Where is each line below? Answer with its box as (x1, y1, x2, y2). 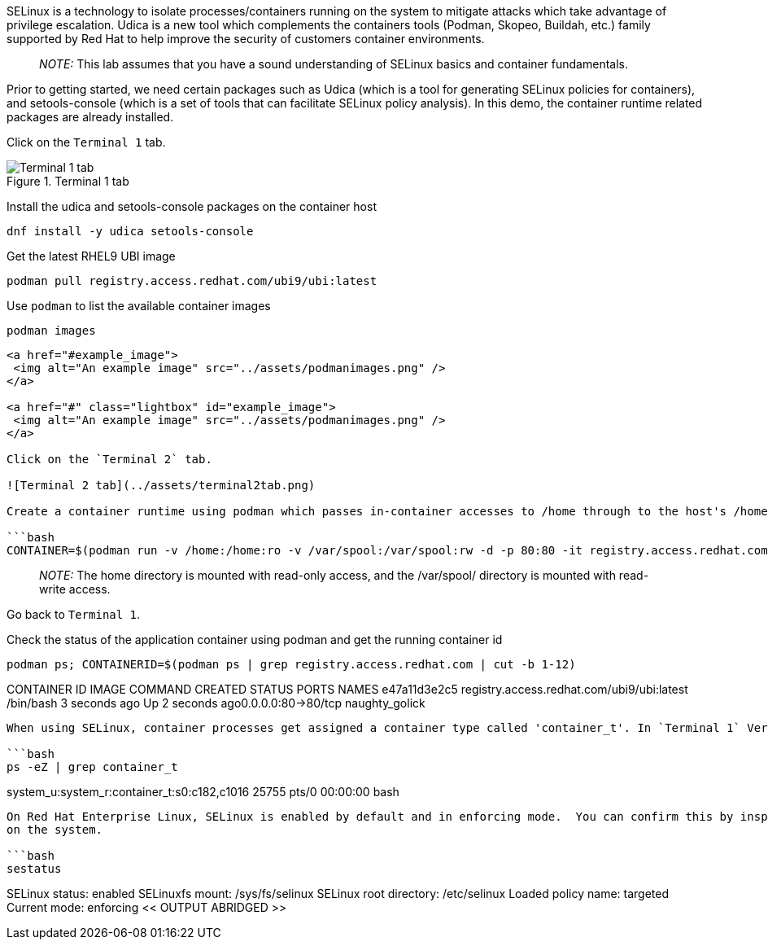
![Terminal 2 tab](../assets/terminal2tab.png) (7, 479, 316, 492)
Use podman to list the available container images (7, 299, 271, 313)
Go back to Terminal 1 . (7, 607, 141, 621)
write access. (39, 582, 111, 596)
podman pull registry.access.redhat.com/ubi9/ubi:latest (7, 274, 377, 287)
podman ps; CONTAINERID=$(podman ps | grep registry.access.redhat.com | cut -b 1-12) (7, 658, 576, 671)
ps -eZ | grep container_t (7, 760, 178, 773)
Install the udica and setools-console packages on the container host (7, 199, 377, 213)
